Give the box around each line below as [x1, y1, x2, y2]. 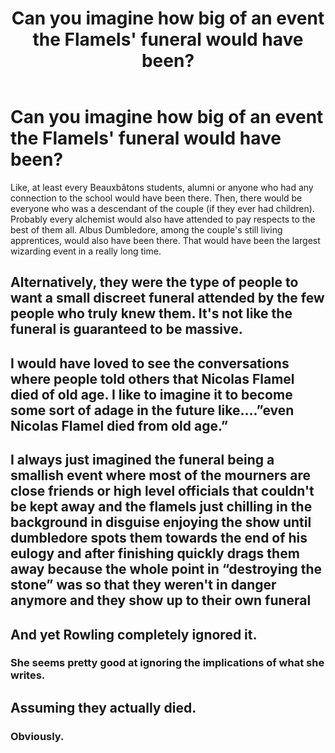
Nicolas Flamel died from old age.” [10, 417, 229, 434]
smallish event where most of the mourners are [10, 467, 311, 484]
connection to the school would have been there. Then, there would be [10, 192, 303, 204]
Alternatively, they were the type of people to [10, 274, 299, 291]
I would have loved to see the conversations [10, 355, 290, 372]
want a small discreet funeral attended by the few [10, 290, 325, 307]
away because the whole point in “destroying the [10, 561, 323, 578]
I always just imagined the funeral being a [10, 452, 275, 469]
